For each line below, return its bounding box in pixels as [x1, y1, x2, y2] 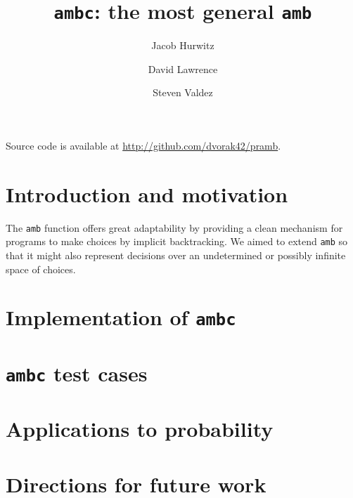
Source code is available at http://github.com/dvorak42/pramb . [6, 138, 281, 153]
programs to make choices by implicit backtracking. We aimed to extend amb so [6, 234, 348, 249]
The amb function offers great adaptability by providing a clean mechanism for [6, 220, 343, 235]
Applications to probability [6, 414, 274, 443]
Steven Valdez [153, 85, 213, 100]
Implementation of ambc [6, 303, 236, 332]
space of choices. [6, 261, 76, 276]
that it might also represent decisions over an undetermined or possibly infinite [6, 248, 346, 263]
